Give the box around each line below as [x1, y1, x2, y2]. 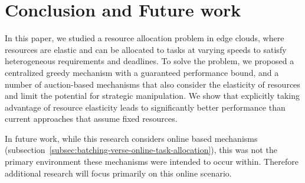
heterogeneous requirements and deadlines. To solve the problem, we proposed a [5, 55, 294, 67]
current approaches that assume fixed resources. [5, 112, 178, 125]
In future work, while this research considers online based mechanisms [5, 132, 258, 144]
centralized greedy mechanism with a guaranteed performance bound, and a [5, 66, 279, 78]
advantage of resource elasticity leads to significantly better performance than [5, 101, 286, 113]
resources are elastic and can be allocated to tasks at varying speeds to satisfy [5, 43, 287, 55]
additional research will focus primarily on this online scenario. [5, 167, 232, 179]
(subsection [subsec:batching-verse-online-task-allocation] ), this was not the [5, 144, 277, 156]
